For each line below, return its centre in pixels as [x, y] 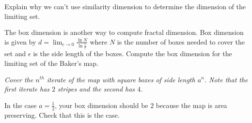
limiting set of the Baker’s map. [52, 63]
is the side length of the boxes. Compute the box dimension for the [133, 54]
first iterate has [27, 89]
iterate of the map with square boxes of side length [121, 79]
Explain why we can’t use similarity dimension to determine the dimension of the [125, 6]
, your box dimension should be [102, 105]
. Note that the [226, 79]
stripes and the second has [96, 89]
